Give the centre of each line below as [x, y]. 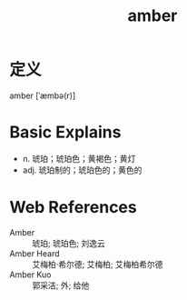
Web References [74, 208]
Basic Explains [65, 132]
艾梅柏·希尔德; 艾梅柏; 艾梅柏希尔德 [98, 264]
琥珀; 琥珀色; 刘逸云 [69, 243]
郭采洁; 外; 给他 [61, 285]
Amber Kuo [30, 275]
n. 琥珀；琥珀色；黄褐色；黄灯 [79, 158]
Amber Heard [35, 253]
